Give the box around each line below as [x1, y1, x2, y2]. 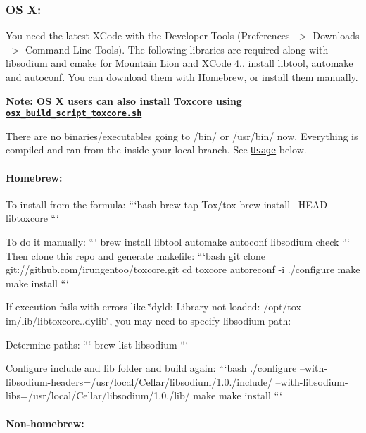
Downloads [313, 28, 360, 43]
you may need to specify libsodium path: [115, 313, 291, 328]
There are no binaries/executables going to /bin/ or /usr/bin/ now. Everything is [6, 128, 358, 143]
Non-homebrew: [6, 415, 84, 430]
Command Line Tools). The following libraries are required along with [25, 42, 329, 56]
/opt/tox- [263, 299, 305, 314]
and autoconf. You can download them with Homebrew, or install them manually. [6, 70, 358, 84]
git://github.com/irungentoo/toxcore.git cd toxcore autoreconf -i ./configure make [6, 262, 360, 277]
